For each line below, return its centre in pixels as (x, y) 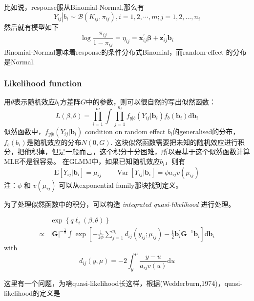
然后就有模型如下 (31, 27)
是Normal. (20, 61)
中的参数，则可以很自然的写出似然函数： (151, 101)
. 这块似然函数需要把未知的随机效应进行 (174, 142)
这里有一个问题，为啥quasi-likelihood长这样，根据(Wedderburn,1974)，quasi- (123, 283)
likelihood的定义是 (32, 292)
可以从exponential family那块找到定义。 (121, 185)
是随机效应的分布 (54, 142)
